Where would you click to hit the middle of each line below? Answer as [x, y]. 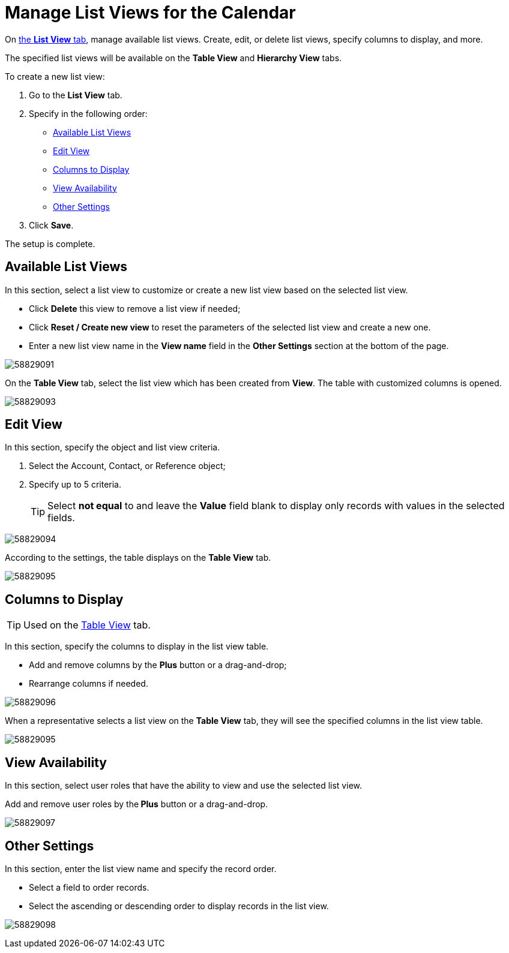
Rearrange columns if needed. [89, 684]
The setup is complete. [50, 243]
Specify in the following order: [88, 113]
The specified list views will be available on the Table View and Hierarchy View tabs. [173, 58]
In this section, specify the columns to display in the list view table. [137, 647]
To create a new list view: [55, 76]
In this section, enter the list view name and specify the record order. [141, 868]
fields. [61, 518]
